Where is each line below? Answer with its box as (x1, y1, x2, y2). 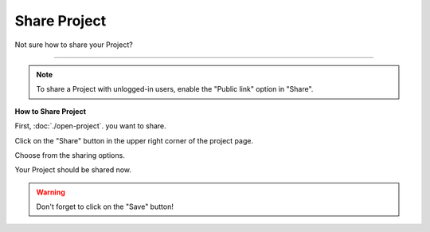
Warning (36, 187, 65, 197)
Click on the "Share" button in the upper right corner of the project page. (14, 136, 254, 145)
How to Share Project (14, 106, 87, 116)
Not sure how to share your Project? (14, 40, 133, 49)
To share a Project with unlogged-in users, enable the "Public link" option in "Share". (36, 85, 314, 94)
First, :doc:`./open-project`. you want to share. (14, 121, 166, 131)
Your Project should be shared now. (14, 165, 131, 175)
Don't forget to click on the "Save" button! (36, 202, 174, 211)
